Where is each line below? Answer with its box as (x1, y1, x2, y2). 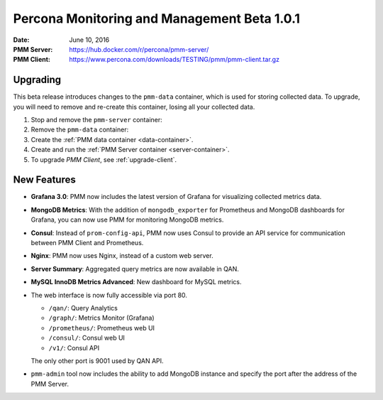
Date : (13, 36, 30, 44)
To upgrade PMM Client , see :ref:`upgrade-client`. (30, 155, 177, 163)
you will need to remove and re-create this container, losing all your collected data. (13, 102, 255, 111)
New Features (13, 174, 76, 186)
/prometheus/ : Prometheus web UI (48, 323, 155, 332)
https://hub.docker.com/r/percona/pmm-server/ (69, 45, 209, 53)
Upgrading (13, 74, 62, 86)
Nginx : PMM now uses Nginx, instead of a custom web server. (30, 252, 213, 260)
